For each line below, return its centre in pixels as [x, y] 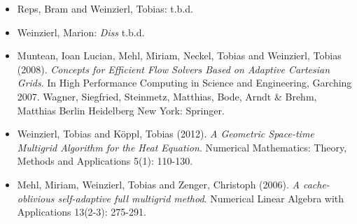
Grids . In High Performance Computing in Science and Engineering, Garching [184, 83]
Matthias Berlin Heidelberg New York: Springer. [121, 110]
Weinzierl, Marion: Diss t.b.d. [81, 32]
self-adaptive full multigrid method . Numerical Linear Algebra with [201, 198]
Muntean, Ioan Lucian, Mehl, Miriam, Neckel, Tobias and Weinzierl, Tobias [179, 55]
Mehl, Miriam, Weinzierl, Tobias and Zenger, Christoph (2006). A [158, 184]
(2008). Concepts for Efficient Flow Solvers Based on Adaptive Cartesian [174, 69]
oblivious [36, 198]
